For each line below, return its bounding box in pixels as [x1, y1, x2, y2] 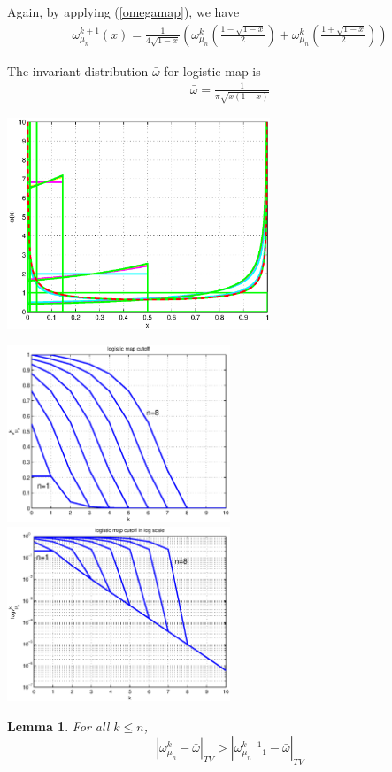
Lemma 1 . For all [7, 716, 110, 735]
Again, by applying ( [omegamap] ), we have [7, 3, 240, 20]
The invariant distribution [7, 61, 149, 80]
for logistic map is [164, 61, 261, 80]
